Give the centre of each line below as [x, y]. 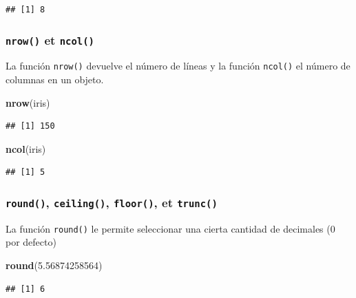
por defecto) [31, 242]
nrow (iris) [28, 102]
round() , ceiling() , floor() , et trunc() [112, 202]
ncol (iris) [26, 148]
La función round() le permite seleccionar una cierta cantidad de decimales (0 [170, 228]
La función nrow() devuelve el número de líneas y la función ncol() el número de [178, 66]
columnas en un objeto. [55, 79]
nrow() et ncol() [50, 40]
